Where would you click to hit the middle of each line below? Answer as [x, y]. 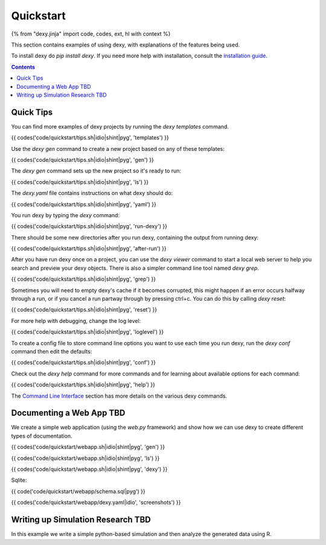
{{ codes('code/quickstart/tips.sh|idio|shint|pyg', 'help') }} [83, 385]
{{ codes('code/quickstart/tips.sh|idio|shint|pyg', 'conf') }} [84, 363]
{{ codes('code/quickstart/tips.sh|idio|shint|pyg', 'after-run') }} [89, 249]
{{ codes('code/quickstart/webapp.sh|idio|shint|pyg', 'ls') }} [85, 458]
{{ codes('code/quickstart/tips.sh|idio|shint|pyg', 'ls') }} [80, 182]
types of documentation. [42, 436]
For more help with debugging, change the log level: [76, 320]
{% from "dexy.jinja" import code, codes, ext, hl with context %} [91, 34]
